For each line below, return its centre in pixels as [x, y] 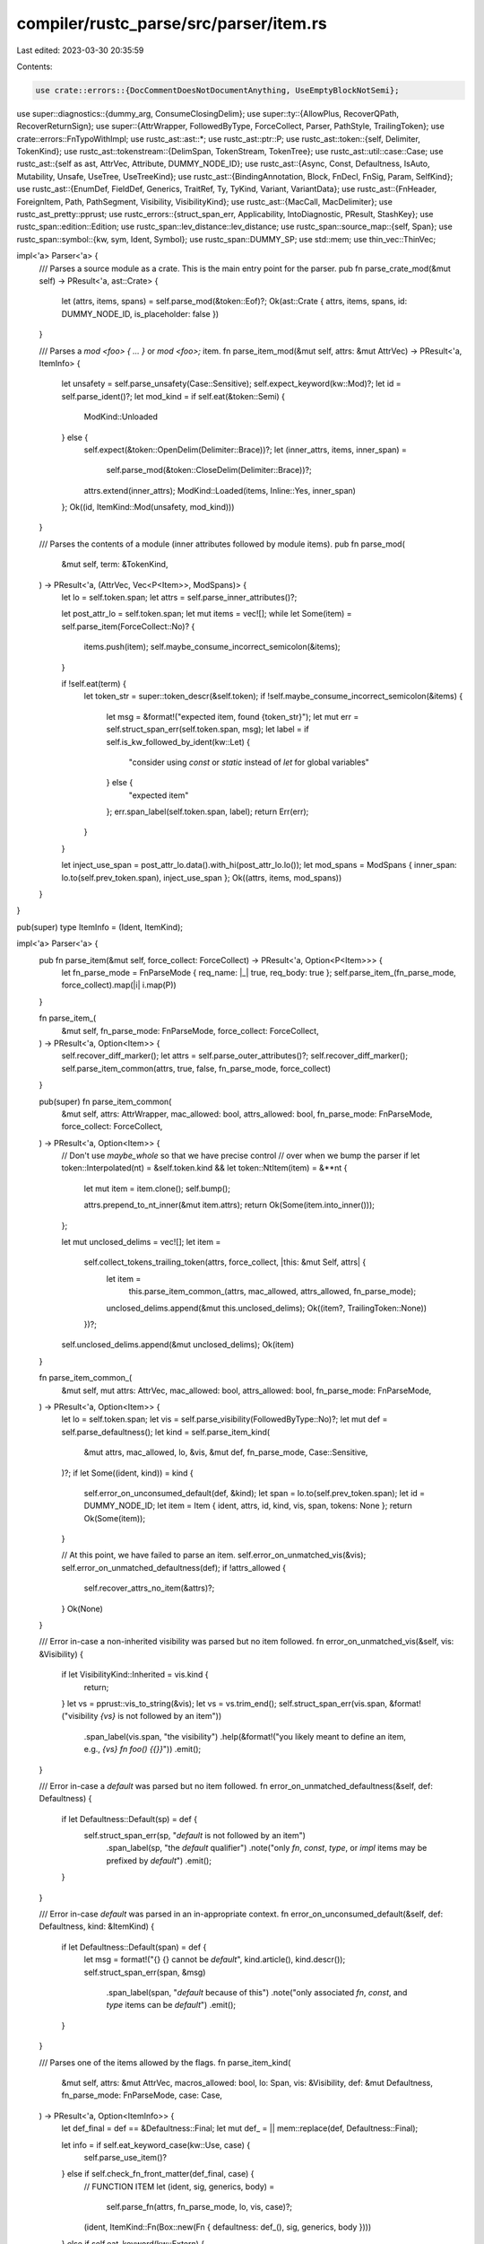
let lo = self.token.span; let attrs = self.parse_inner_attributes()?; [179, 598]
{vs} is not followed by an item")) [161, 1716]
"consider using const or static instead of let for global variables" [249, 762]
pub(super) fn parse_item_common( [105, 1101]
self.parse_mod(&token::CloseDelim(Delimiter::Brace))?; [209, 470]
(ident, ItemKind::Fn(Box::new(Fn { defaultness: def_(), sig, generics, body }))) [228, 2227]
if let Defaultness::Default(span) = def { [134, 1947]
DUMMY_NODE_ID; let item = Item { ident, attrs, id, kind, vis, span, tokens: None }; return [248, 1506]
